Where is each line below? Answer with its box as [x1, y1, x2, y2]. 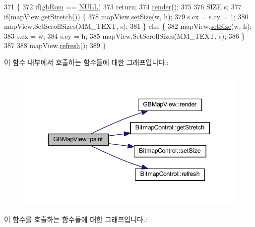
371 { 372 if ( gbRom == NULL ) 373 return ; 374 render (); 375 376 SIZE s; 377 [4, 1, 242, 11]
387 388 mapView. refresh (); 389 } [4, 40, 106, 51]
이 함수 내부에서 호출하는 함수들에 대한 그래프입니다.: [4, 57, 169, 67]
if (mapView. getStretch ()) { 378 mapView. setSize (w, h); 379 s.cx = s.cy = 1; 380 [4, 11, 249, 21]
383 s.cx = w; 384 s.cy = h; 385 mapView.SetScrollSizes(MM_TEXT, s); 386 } [4, 30, 245, 41]
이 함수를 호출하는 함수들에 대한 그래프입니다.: [4, 214, 147, 224]
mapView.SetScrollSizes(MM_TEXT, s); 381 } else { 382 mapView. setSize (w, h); [4, 21, 252, 31]
